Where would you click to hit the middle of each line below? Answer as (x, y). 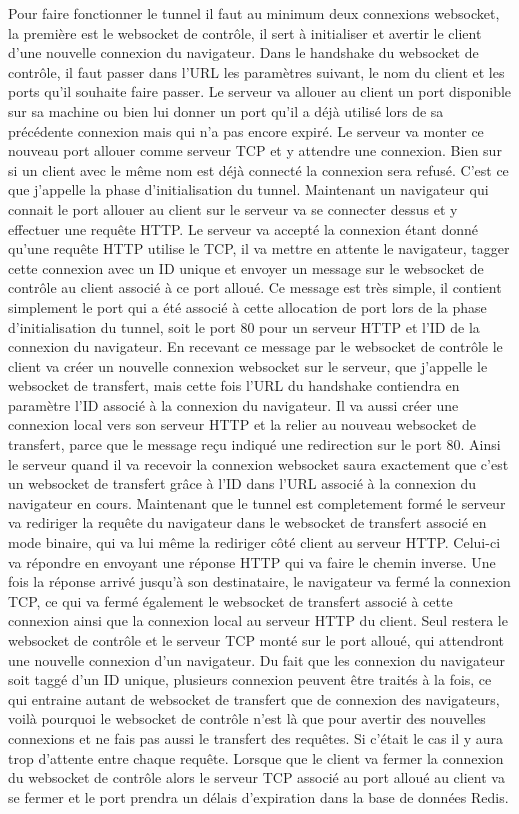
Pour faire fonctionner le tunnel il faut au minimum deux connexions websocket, (254, 13)
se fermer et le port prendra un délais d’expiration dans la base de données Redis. (258, 796)
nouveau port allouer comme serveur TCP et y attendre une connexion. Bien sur (255, 150)
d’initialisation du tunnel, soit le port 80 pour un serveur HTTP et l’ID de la (244, 326)
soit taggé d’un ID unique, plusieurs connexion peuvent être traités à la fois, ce (250, 679)
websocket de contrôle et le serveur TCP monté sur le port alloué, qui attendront (256, 640)
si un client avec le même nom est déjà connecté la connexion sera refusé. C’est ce (258, 169)
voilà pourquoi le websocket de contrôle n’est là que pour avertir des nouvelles (247, 718)
